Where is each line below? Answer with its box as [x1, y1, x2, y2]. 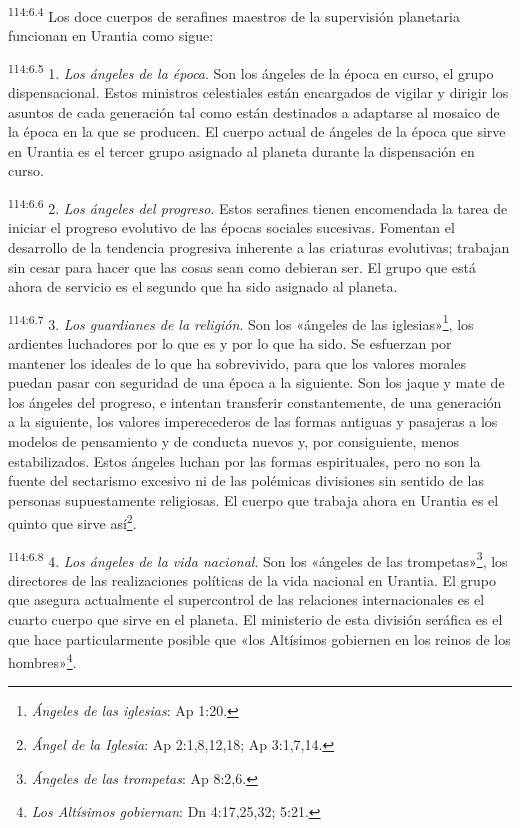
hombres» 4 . [8, 649, 77, 672]
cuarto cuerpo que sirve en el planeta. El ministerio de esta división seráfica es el [8, 608, 503, 629]
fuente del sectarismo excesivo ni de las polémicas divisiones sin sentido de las [8, 470, 484, 491]
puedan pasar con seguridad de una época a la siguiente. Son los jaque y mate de [8, 372, 505, 393]
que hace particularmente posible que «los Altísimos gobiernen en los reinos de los [8, 628, 511, 649]
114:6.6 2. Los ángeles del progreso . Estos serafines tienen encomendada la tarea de [8, 195, 508, 218]
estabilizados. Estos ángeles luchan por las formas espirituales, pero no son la [8, 450, 481, 471]
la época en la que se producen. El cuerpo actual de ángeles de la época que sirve [8, 121, 506, 142]
